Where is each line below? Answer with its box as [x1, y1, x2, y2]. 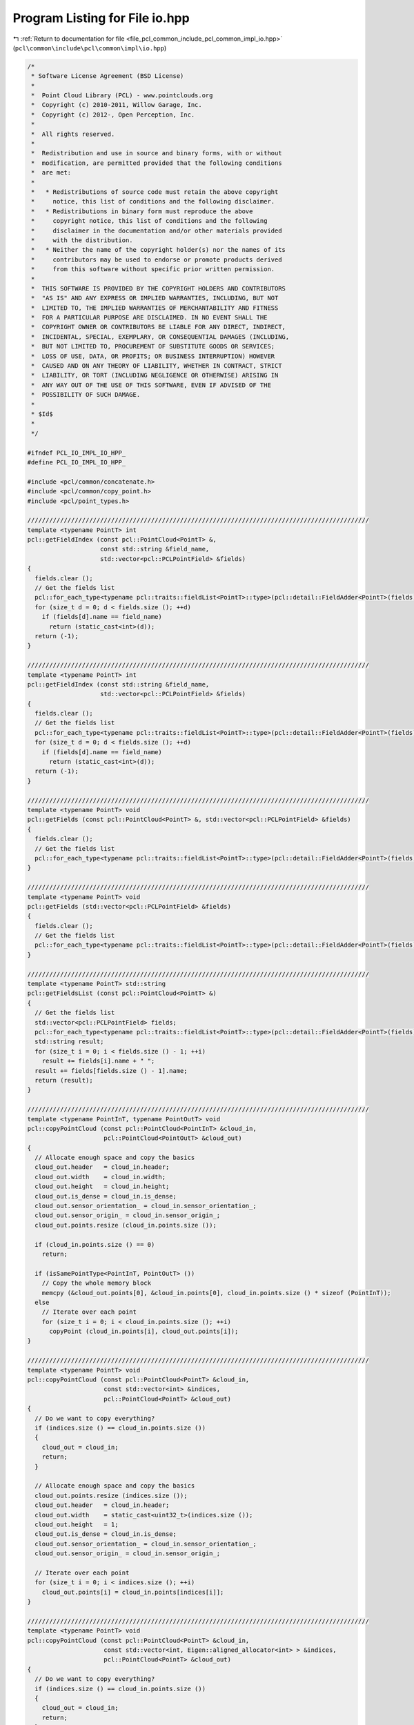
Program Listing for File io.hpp [12, 10, 190, 26]
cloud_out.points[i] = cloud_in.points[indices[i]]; [41, 1588, 224, 1596]
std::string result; [34, 1038, 104, 1045]
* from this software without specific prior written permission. [31, 266, 275, 273]
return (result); [34, 1076, 93, 1084]
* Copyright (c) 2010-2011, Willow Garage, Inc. [31, 101, 203, 109]
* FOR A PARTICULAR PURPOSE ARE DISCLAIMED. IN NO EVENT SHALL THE [31, 314, 268, 322]
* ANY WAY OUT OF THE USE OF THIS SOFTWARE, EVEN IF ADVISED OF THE [31, 381, 272, 389]
